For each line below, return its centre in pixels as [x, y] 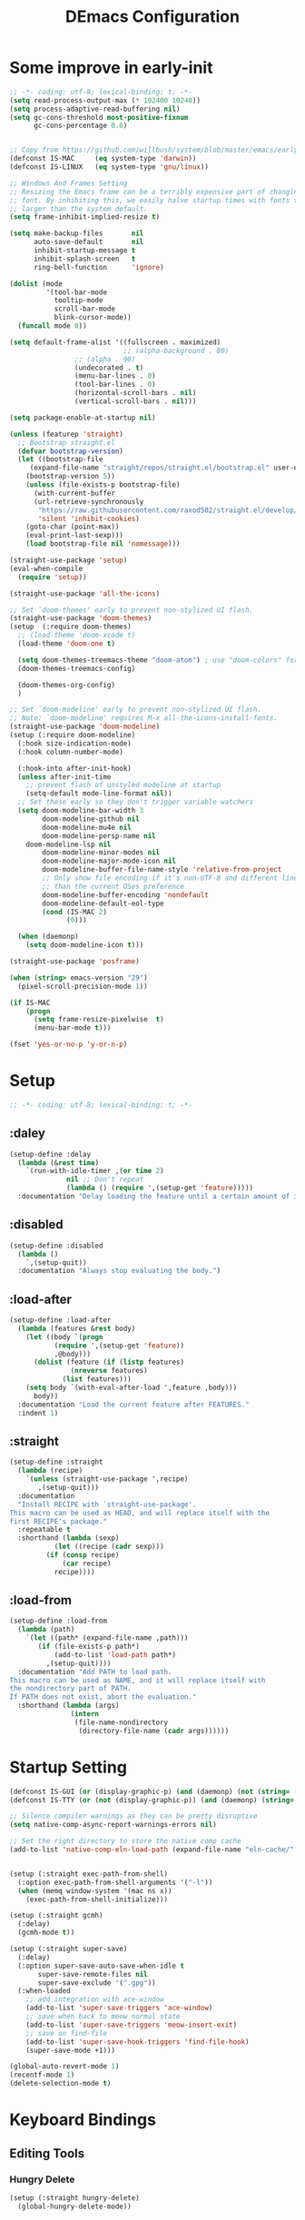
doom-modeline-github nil [91, 819]
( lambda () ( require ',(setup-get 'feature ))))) [160, 1188]
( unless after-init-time [64, 777]
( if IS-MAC [30, 1002]
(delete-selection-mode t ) [60, 2084]
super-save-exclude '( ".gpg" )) [97, 1983]
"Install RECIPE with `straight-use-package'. [107, 1505]
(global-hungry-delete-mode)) [74, 2206]
